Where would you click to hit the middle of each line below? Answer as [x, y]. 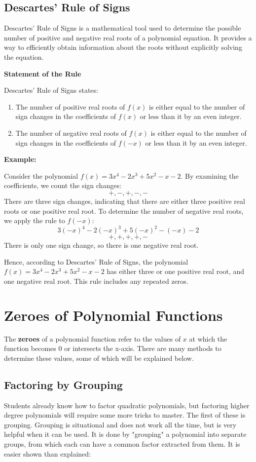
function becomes [30, 348]
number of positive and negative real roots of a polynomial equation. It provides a [128, 37]
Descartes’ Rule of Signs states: [51, 90]
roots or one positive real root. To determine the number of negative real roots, [124, 211]
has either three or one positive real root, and [176, 271]
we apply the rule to [35, 220]
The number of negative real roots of [71, 133]
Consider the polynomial [41, 175]
